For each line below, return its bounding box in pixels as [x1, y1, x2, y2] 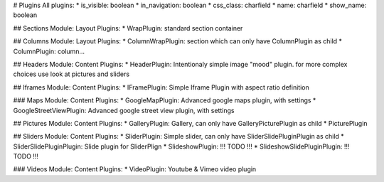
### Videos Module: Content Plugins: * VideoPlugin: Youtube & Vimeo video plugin [13, 165, 257, 173]
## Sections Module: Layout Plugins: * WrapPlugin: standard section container [13, 23, 243, 32]
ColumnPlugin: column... [13, 47, 85, 55]
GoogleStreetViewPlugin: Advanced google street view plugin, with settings [13, 106, 235, 114]
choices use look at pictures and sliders [13, 70, 130, 78]
